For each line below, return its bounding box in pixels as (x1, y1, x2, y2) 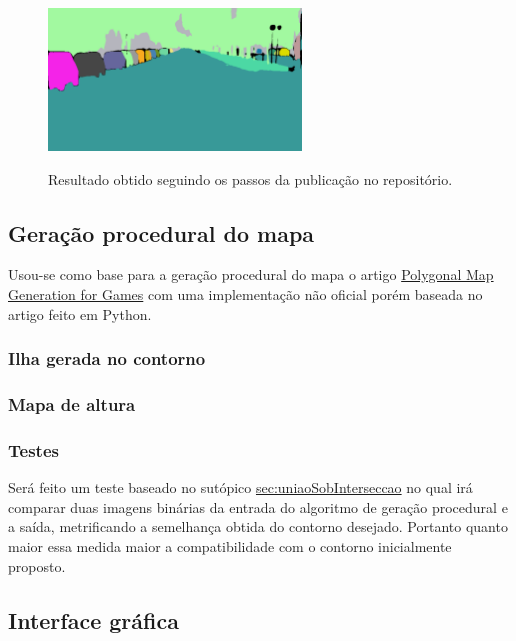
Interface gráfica (8, 604, 179, 635)
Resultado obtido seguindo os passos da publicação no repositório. (48, 168, 453, 189)
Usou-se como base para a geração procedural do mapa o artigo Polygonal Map (8, 264, 494, 285)
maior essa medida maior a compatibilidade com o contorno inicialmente (8, 535, 452, 556)
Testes (8, 437, 59, 462)
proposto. (8, 555, 66, 576)
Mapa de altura (8, 392, 136, 417)
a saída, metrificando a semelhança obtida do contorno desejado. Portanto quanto (8, 516, 508, 537)
